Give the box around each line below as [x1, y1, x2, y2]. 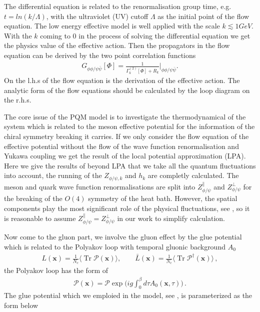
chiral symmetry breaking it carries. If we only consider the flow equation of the [4, 130, 249, 141]
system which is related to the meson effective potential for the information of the [4, 121, 255, 131]
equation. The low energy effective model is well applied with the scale [4, 20, 220, 31]
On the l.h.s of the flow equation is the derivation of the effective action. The [4, 74, 240, 85]
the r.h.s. [4, 94, 31, 105]
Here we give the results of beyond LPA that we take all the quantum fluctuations [4, 160, 256, 170]
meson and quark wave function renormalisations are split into [4, 181, 195, 191]
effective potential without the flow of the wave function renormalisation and [4, 140, 239, 151]
